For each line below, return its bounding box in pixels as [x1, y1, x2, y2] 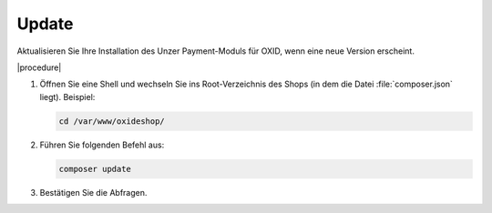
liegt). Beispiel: [39, 91, 96, 102]
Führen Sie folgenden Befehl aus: [39, 139, 165, 150]
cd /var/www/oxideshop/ [58, 116, 166, 127]
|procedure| [16, 62, 62, 73]
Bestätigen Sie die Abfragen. [39, 187, 148, 198]
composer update [58, 164, 132, 174]
